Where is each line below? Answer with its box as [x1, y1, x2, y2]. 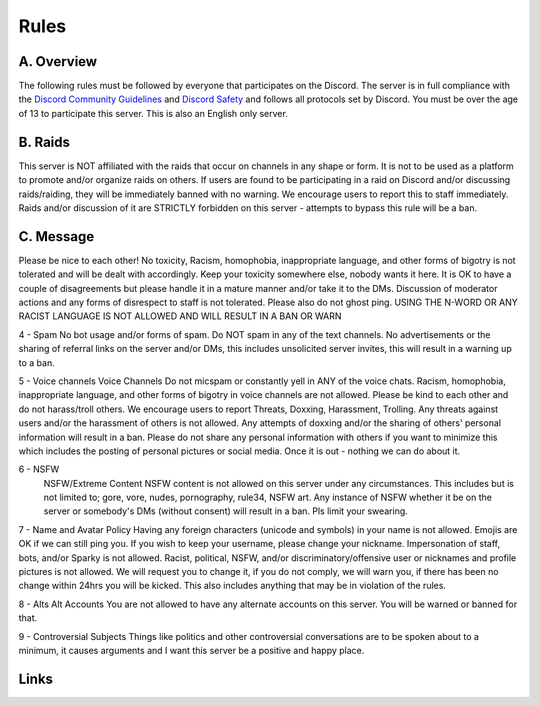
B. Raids [18, 133, 70, 150]
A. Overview [18, 53, 98, 70]
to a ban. [18, 356, 55, 369]
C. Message [18, 228, 95, 245]
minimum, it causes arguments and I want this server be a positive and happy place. [18, 644, 365, 656]
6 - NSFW [18, 463, 60, 475]
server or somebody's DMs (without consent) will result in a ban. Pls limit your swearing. [43, 505, 409, 517]
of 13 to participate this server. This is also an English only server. [18, 107, 289, 119]
